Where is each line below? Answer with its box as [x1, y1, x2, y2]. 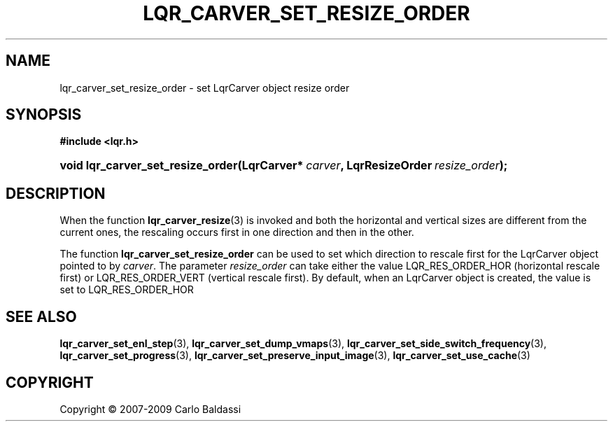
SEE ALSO [6, 307, 77, 325]
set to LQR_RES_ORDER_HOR [59, 283, 194, 296]
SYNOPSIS [6, 106, 82, 124]
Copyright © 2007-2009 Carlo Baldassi [59, 402, 241, 415]
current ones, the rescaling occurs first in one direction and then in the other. [59, 226, 414, 239]
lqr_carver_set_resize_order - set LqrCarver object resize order [59, 81, 350, 94]
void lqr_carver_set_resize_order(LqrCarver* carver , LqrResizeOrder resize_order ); [59, 158, 508, 173]
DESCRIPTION [6, 184, 106, 202]
